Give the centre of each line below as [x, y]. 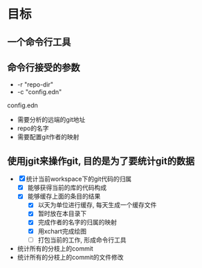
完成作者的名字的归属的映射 [77, 222]
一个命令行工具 [39, 42]
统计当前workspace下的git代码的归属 [79, 179]
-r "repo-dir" [35, 84]
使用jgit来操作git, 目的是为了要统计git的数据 [101, 161]
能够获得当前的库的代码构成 [67, 188]
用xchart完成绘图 [62, 231]
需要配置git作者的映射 [48, 137]
